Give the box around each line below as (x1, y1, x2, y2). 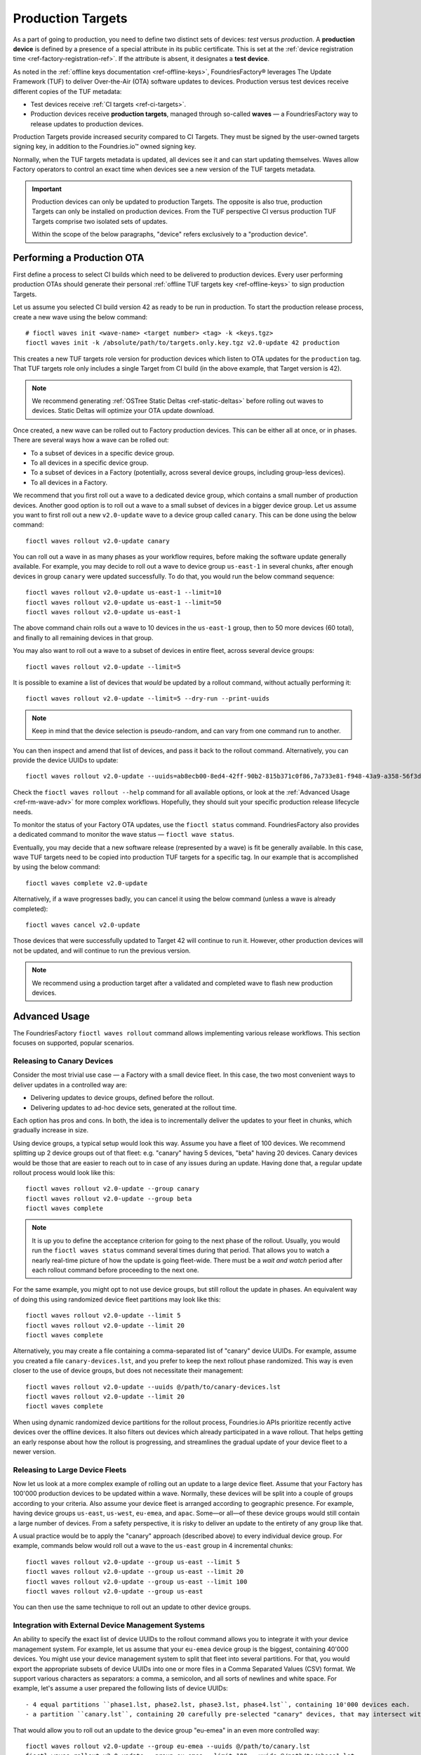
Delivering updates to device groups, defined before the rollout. (30, 1094, 215, 1102)
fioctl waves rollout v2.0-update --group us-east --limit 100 (25, 1577, 248, 1586)
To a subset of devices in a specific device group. (30, 449, 175, 457)
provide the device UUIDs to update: (13, 755, 119, 764)
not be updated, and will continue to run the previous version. (13, 946, 191, 955)
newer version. (13, 1447, 56, 1456)
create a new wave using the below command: (13, 312, 148, 321)
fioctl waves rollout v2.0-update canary (25, 537, 170, 545)
